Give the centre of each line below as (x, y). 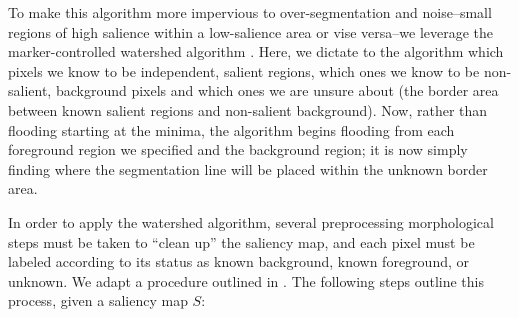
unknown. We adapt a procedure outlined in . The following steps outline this (246, 280)
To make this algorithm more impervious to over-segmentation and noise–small (250, 12)
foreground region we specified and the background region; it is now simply (238, 149)
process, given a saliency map (98, 300)
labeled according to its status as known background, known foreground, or (238, 261)
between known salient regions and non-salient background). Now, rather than (248, 109)
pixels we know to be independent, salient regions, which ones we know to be (244, 70)
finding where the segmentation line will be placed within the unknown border (248, 168)
